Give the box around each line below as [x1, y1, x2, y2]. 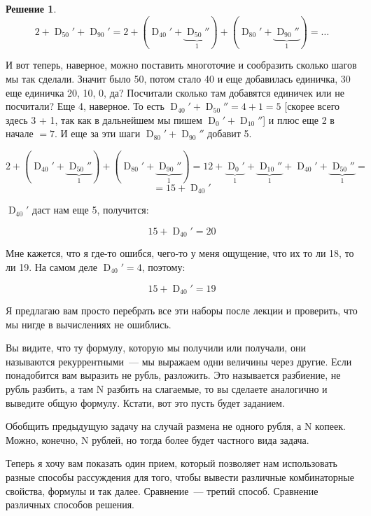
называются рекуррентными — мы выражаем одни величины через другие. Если [6, 354, 352, 368]
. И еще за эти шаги [55, 126, 141, 141]
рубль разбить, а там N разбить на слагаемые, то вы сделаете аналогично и [6, 381, 328, 396]
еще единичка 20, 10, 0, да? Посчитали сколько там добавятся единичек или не [6, 85, 344, 99]
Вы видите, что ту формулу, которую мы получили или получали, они [6, 340, 306, 355]
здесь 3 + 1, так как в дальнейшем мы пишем [6, 112, 202, 127]
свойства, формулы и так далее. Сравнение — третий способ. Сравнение [6, 483, 318, 498]
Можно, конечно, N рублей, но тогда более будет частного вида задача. [6, 432, 309, 447]
